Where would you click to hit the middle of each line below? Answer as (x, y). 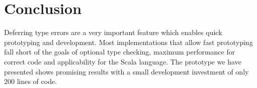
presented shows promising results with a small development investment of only (126, 71)
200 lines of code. (31, 81)
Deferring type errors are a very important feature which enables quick (113, 32)
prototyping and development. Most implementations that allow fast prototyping (128, 42)
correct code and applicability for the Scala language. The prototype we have (123, 61)
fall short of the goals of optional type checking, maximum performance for (120, 52)
